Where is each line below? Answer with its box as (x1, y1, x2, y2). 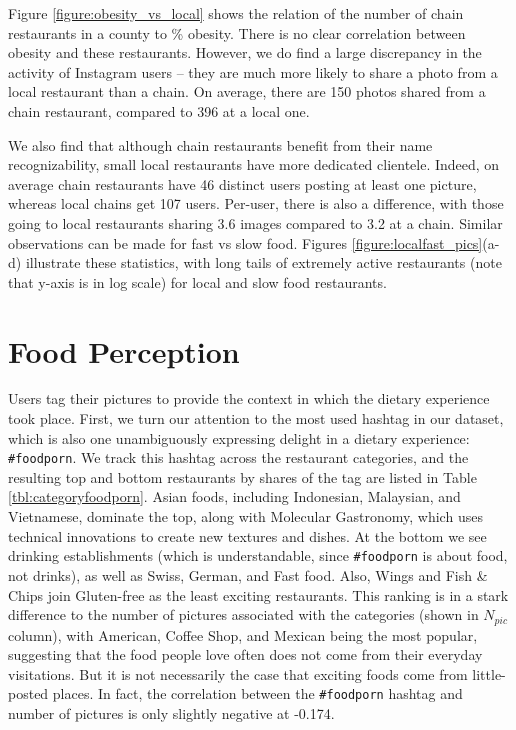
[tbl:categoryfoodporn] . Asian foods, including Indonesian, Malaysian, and (8, 486, 461, 507)
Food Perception (8, 330, 240, 371)
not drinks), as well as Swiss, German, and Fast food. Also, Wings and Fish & (8, 564, 488, 585)
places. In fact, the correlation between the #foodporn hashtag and (52, 683, 463, 704)
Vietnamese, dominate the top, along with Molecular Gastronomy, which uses (8, 506, 483, 527)
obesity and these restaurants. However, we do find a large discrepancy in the (8, 42, 482, 63)
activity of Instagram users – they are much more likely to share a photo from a (8, 61, 498, 82)
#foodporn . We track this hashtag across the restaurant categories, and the (8, 447, 469, 468)
